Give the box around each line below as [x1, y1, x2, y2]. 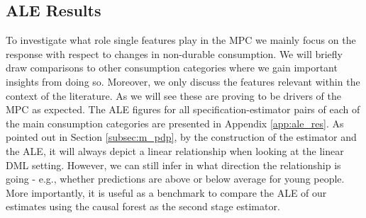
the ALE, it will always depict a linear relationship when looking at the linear [6, 143, 344, 158]
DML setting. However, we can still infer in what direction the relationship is [6, 157, 341, 172]
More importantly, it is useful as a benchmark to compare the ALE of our [6, 185, 327, 200]
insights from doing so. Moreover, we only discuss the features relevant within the [6, 74, 360, 88]
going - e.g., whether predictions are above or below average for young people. [6, 171, 345, 186]
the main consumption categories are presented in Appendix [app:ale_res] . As [6, 115, 344, 130]
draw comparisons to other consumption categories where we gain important [6, 60, 338, 75]
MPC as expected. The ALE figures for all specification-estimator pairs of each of [6, 102, 360, 117]
